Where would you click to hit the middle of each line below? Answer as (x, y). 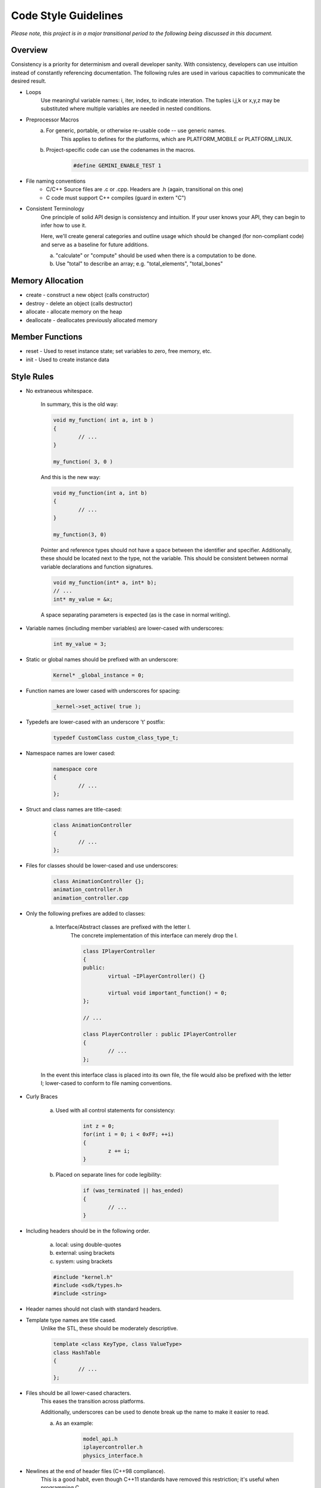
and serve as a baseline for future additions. (95, 245)
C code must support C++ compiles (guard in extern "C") (116, 198)
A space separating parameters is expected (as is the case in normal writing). (136, 615)
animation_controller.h (88, 890)
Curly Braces (42, 1097)
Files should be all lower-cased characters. (78, 1393)
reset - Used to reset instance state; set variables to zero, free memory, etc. (119, 351)
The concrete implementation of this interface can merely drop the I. (154, 935)
